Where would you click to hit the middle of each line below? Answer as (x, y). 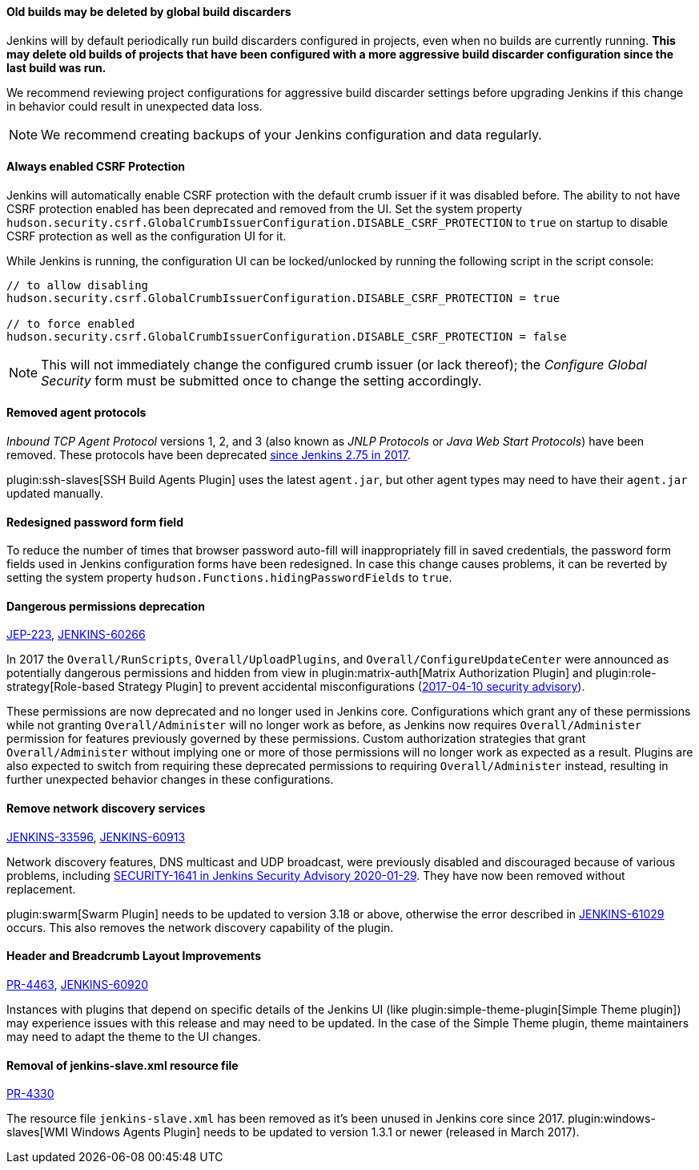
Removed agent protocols (76, 413)
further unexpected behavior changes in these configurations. (170, 780)
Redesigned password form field (95, 522)
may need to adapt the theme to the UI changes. (134, 1036)
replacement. (41, 889)
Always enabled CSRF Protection (96, 167)
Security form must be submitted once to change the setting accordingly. (261, 380)
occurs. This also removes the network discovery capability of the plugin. (200, 927)
